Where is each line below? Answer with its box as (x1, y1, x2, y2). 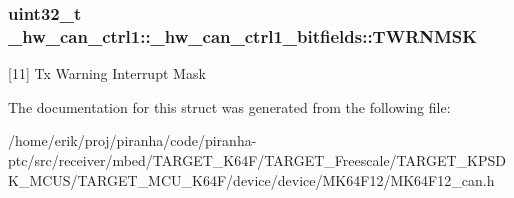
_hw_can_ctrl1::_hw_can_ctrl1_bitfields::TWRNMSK (8, 23, 478, 48)
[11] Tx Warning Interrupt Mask (8, 63, 206, 84)
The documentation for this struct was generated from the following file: (8, 96, 451, 117)
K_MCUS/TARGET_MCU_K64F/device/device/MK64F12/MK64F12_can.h (8, 169, 495, 190)
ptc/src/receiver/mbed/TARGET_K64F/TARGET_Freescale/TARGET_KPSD (8, 149, 506, 170)
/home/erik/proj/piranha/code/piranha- (8, 130, 257, 151)
